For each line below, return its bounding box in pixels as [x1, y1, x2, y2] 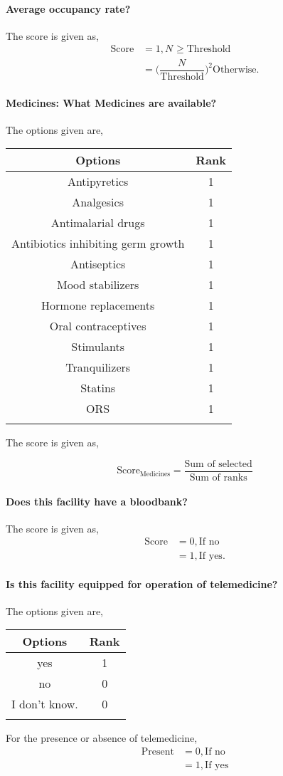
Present [141, 746, 174, 757]
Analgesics [72, 194, 124, 211]
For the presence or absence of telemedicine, [6, 730, 198, 745]
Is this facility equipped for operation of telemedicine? [6, 576, 278, 591]
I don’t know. [11, 696, 78, 713]
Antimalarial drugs [50, 214, 145, 231]
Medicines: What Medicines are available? [6, 95, 217, 110]
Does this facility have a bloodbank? [6, 493, 188, 508]
